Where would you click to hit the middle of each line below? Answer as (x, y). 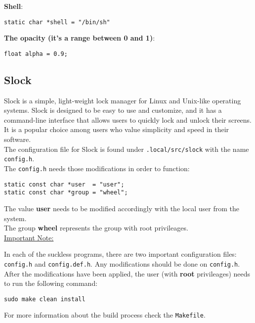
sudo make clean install (45, 299)
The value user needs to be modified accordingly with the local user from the (122, 208)
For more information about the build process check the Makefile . (105, 315)
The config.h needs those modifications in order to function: (97, 168)
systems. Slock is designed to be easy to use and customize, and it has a (113, 110)
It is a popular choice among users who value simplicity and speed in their (117, 129)
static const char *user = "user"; (64, 184)
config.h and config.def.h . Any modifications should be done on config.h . (122, 263)
